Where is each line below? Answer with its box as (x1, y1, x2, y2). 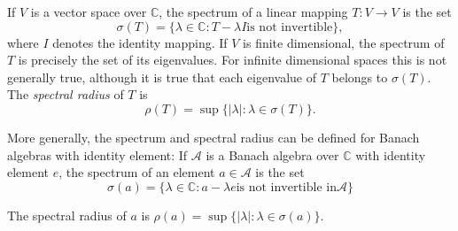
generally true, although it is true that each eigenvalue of (7, 67, 317, 86)
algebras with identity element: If (7, 145, 188, 164)
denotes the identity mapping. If (52, 33, 228, 51)
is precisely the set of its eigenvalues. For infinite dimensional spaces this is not (18, 50, 447, 69)
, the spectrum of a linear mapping (159, 3, 348, 20)
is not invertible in (236, 181, 337, 194)
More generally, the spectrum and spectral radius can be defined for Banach (7, 127, 420, 146)
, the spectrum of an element (58, 163, 215, 181)
